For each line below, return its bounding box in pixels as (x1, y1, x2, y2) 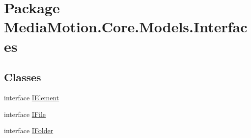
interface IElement (4, 92, 59, 102)
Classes (4, 69, 41, 85)
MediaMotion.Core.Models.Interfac (4, 17, 248, 37)
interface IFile (4, 109, 46, 119)
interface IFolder (4, 125, 54, 136)
